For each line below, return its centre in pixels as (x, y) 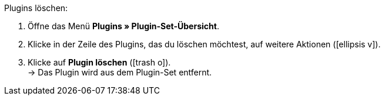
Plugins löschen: (36, 8)
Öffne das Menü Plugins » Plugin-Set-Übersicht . (123, 26)
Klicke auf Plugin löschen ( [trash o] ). (99, 62)
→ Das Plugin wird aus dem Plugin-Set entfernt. (120, 72)
